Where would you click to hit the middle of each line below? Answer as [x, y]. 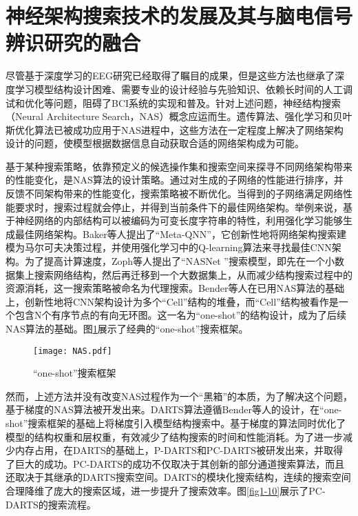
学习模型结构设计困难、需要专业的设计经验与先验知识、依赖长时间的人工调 [183, 89]
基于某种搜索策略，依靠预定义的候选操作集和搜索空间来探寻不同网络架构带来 [179, 166]
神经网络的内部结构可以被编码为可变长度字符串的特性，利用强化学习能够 [179, 220]
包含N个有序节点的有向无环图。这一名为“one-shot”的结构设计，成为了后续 [181, 315]
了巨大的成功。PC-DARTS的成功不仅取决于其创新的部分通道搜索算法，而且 [175, 463]
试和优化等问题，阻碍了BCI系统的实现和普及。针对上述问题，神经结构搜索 [173, 102]
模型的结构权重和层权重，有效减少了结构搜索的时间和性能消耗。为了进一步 [174, 436]
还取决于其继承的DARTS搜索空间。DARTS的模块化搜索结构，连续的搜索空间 [178, 477]
